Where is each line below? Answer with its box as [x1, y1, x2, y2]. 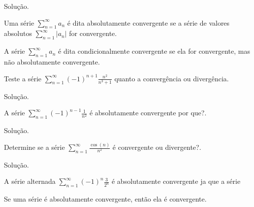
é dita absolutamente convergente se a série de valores [67, 17, 230, 28]
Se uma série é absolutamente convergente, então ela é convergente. [4, 194, 207, 204]
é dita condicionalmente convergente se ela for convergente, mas [58, 46, 250, 56]
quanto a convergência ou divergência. [114, 73, 229, 83]
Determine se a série [4, 142, 65, 152]
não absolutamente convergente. [4, 56, 100, 67]
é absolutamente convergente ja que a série [111, 176, 241, 186]
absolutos [4, 28, 32, 38]
